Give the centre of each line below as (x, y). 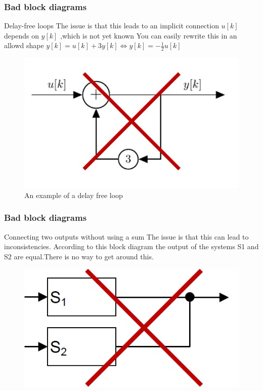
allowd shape (24, 45)
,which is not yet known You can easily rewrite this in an (149, 35)
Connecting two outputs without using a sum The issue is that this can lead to (126, 236)
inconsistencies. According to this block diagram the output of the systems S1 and (131, 246)
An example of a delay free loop (74, 195)
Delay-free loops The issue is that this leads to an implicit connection (112, 26)
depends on (21, 35)
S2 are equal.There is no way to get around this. (79, 256)
